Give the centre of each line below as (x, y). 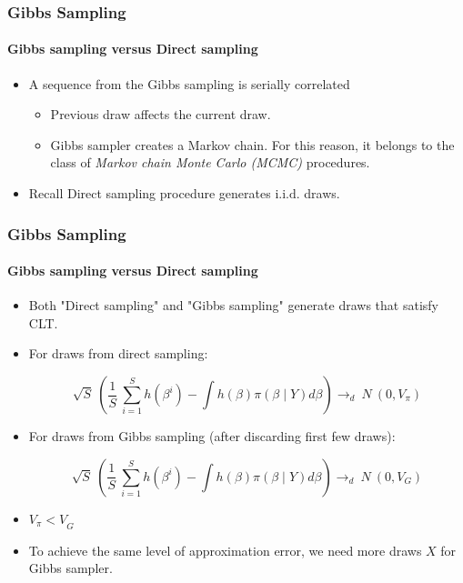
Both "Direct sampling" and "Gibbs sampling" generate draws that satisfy (233, 305)
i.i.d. (287, 195)
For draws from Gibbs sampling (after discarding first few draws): (212, 436)
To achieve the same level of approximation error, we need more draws (225, 550)
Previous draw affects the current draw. (161, 114)
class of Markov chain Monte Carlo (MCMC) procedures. (210, 162)
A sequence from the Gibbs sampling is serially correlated (189, 83)
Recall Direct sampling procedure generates (150, 193)
